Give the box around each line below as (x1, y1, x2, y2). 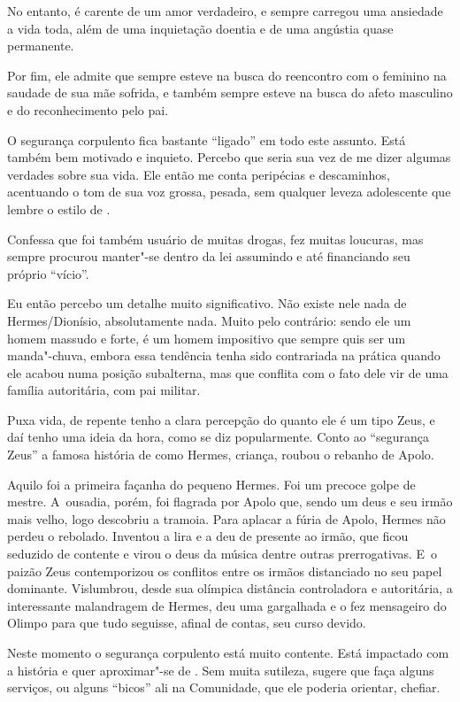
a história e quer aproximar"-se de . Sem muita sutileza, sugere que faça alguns (7, 660, 434, 679)
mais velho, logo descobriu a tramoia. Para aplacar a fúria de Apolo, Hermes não (7, 509, 446, 528)
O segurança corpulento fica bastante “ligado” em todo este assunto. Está (7, 130, 406, 149)
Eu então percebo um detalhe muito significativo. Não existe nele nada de (7, 294, 407, 312)
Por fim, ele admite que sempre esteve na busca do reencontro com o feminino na (7, 66, 447, 84)
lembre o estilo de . (7, 199, 111, 218)
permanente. (7, 36, 74, 55)
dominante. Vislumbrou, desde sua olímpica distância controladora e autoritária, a (7, 579, 453, 598)
